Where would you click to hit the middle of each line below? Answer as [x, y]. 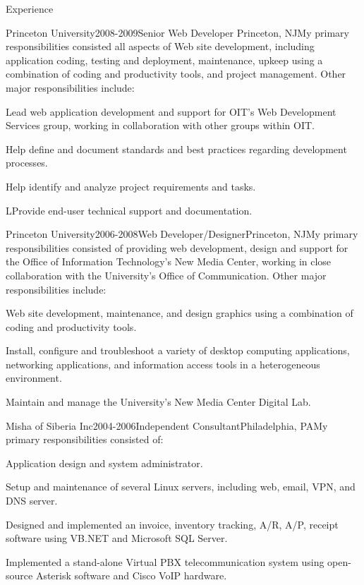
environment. [34, 378]
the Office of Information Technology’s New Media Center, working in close [169, 261]
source [19, 575]
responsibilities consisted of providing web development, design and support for [177, 247]
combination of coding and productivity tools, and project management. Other [176, 74]
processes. [27, 163]
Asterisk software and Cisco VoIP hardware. [131, 575]
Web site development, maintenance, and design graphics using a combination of [180, 313]
